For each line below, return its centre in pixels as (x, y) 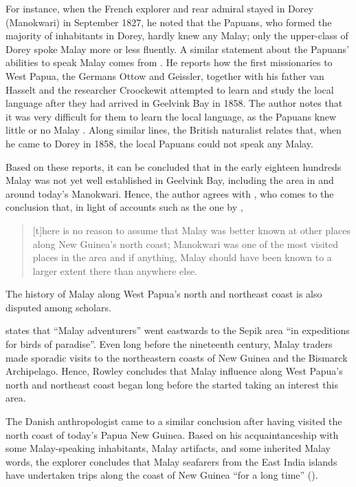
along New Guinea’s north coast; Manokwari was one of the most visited (186, 243)
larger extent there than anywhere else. (115, 270)
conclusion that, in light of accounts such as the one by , (124, 207)
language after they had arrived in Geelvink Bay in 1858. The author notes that (174, 103)
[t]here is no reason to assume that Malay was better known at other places (191, 230)
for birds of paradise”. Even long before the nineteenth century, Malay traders (169, 344)
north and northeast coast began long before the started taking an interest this (172, 384)
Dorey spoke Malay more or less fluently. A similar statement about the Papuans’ (177, 49)
